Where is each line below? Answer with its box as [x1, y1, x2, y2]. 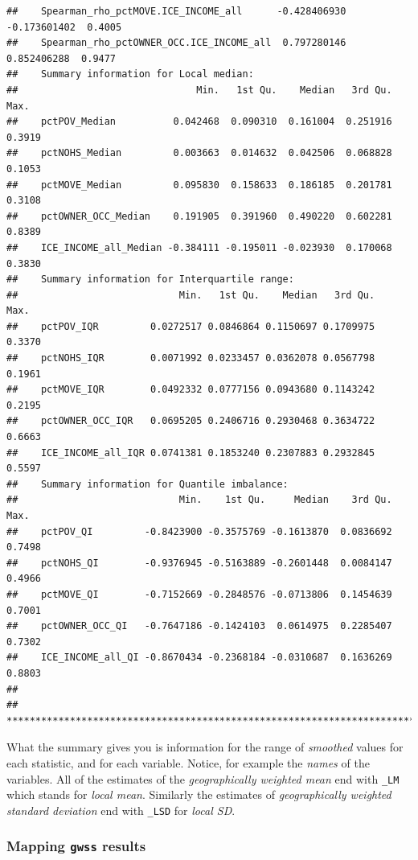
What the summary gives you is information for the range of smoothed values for [6, 739, 404, 755]
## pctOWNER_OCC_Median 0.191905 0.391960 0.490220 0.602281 [6, 210, 392, 222]
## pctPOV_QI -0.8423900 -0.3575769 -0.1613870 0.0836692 [6, 525, 392, 537]
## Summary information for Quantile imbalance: [6, 478, 289, 490]
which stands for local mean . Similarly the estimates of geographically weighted [6, 786, 391, 803]
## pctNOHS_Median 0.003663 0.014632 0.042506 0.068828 [6, 147, 392, 159]
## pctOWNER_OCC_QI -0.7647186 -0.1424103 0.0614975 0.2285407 [6, 620, 392, 632]
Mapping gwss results [6, 836, 146, 856]
